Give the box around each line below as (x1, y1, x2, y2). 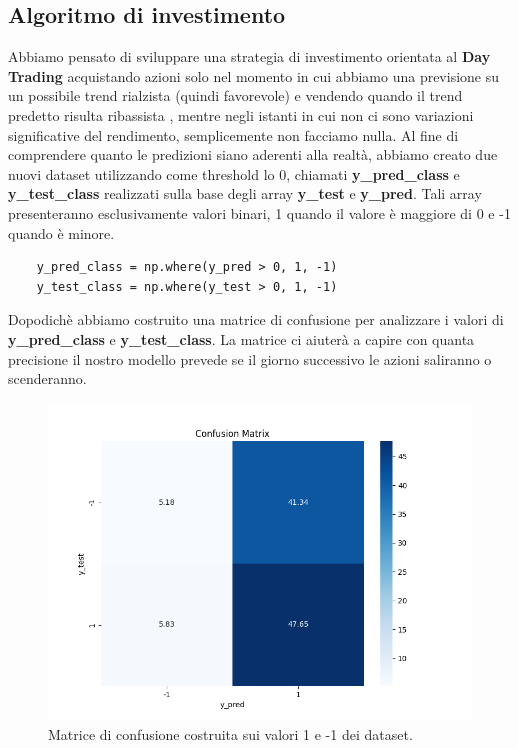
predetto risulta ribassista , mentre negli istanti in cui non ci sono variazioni (8, 104, 474, 125)
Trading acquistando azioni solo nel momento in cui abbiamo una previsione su (8, 65, 500, 86)
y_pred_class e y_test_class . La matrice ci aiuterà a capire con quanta (8, 328, 475, 349)
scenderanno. (8, 368, 87, 389)
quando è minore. (8, 222, 115, 243)
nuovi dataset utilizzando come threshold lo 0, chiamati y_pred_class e (8, 163, 460, 184)
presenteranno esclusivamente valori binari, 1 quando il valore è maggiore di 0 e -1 (8, 202, 511, 223)
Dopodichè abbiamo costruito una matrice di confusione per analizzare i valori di (8, 309, 504, 330)
